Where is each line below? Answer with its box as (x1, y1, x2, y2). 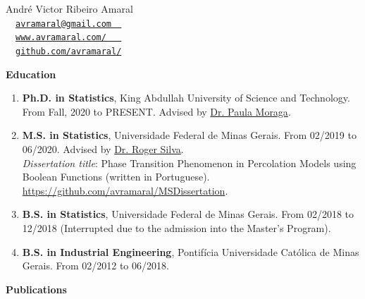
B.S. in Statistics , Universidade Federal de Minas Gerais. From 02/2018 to (22, 207, 354, 221)
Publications (6, 281, 67, 296)
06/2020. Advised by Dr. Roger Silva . (22, 141, 184, 156)
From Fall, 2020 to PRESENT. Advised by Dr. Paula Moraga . (22, 104, 291, 118)
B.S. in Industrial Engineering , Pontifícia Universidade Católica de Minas (22, 244, 359, 259)
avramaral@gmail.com (16, 18, 112, 29)
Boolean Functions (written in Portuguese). (22, 169, 210, 184)
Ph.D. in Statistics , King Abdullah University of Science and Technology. (22, 90, 350, 105)
